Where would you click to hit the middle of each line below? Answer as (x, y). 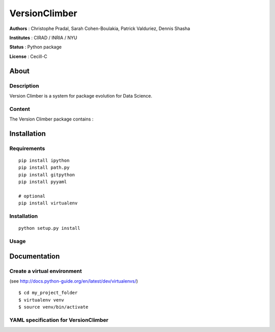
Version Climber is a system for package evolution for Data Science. (81, 96)
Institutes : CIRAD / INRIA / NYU (43, 38)
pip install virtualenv (48, 203)
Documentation (35, 256)
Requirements (27, 148)
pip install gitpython (47, 175)
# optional (32, 196)
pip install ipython (44, 160)
